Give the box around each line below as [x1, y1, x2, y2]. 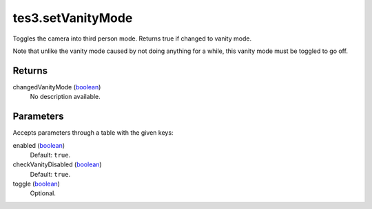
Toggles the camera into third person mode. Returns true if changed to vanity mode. [12, 34, 251, 43]
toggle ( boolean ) [12, 179, 60, 188]
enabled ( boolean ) [12, 141, 65, 149]
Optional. [30, 189, 56, 197]
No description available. [30, 93, 101, 101]
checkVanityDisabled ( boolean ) [12, 160, 103, 168]
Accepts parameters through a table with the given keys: [12, 129, 174, 137]
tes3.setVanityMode [12, 10, 133, 25]
